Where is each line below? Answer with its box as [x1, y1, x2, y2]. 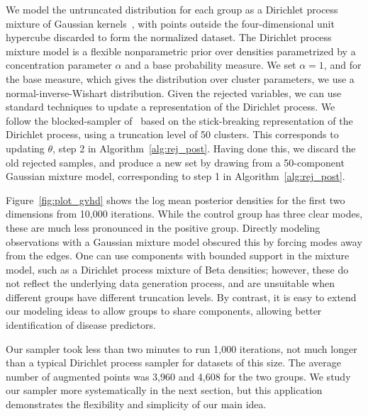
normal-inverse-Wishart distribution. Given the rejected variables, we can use [6, 85, 342, 100]
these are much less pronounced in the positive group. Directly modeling [6, 220, 320, 235]
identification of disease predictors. [6, 317, 156, 332]
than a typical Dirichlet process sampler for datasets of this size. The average [6, 355, 341, 370]
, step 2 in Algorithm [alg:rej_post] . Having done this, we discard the [52, 140, 356, 155]
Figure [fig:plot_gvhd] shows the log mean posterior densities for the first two [6, 192, 345, 207]
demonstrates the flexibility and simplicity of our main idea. [6, 397, 267, 412]
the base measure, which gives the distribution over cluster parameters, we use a [6, 71, 355, 86]
